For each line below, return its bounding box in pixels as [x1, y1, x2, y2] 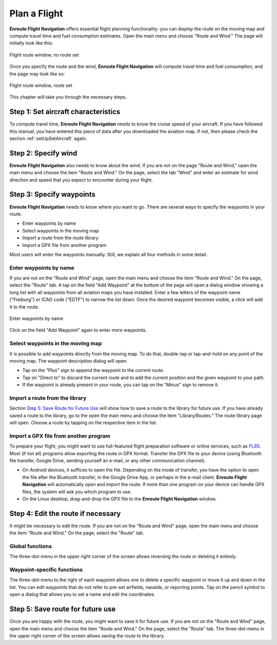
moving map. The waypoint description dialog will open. [9, 357, 128, 364]
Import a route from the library [9, 394, 87, 401]
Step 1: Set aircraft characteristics [9, 107, 121, 116]
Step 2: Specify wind [9, 149, 77, 157]
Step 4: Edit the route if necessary [9, 509, 121, 518]
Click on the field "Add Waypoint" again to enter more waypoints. [9, 327, 147, 333]
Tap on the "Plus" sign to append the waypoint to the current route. [22, 367, 165, 373]
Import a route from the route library [22, 235, 98, 241]
